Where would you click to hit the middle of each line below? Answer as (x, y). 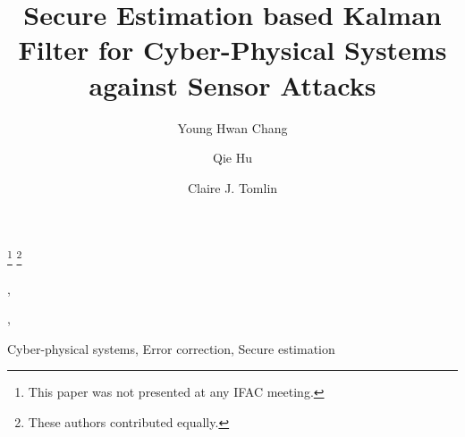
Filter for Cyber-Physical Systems (232, 50)
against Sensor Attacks (232, 84)
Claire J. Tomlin (232, 187)
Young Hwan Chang (232, 127)
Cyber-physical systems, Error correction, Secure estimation (171, 348)
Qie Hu (232, 158)
